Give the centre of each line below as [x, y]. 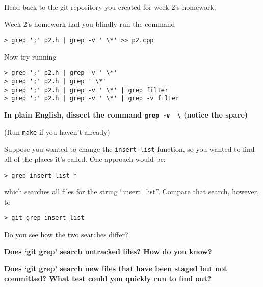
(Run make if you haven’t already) [57, 132]
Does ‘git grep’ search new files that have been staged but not [116, 268]
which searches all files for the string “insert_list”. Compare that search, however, [132, 192]
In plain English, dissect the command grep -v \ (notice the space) [126, 115]
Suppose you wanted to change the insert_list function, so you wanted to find [129, 149]
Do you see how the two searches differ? [66, 234]
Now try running [30, 56]
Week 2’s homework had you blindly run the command [90, 24]
